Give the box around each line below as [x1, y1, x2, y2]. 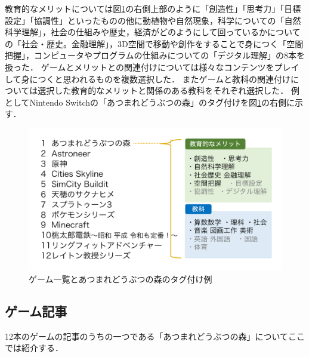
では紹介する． [5, 341, 63, 354]
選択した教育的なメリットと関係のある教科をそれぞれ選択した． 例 [38, 84, 299, 97]
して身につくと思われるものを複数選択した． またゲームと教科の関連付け [5, 72, 291, 85]
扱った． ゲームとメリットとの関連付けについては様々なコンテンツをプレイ [5, 60, 299, 73]
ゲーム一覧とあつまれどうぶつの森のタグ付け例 [29, 273, 212, 285]
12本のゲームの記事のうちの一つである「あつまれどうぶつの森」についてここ [5, 330, 305, 342]
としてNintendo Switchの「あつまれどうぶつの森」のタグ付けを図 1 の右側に [5, 96, 295, 108]
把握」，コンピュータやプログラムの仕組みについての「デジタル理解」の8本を [5, 49, 305, 61]
